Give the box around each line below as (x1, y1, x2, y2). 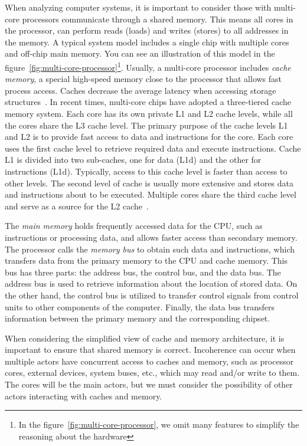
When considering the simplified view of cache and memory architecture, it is (5, 332, 285, 344)
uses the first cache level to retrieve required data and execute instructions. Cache (5, 142, 301, 154)
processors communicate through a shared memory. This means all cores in (22, 12, 293, 25)
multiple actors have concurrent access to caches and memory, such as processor (5, 355, 294, 367)
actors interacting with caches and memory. (5, 389, 162, 402)
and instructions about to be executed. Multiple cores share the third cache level (5, 188, 296, 201)
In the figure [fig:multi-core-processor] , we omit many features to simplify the (18, 418, 299, 431)
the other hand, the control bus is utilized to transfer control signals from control (5, 288, 299, 301)
